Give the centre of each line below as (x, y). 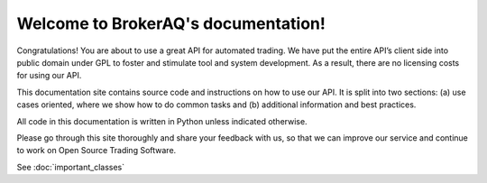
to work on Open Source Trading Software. (96, 151)
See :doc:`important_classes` (71, 167)
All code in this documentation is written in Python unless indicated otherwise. (162, 121)
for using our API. (49, 76)
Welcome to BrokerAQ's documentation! (171, 23)
